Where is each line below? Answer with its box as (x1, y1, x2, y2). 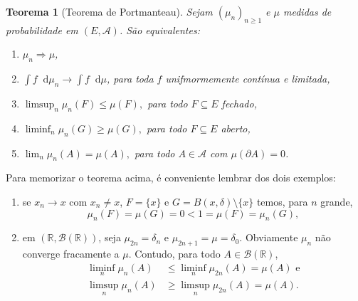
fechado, (221, 95, 257, 110)
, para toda (106, 71, 154, 86)
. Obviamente (239, 230, 298, 245)
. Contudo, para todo (128, 246, 221, 261)
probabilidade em (6, 22, 78, 37)
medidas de (283, 4, 332, 19)
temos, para (256, 194, 308, 208)
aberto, (221, 120, 251, 135)
